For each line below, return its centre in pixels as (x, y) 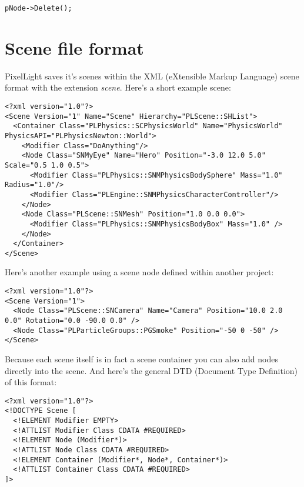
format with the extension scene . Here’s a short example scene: (118, 87)
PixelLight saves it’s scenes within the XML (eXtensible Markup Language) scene (152, 76)
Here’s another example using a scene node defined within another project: (139, 272)
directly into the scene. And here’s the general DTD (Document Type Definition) (151, 370)
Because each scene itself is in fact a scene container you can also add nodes (142, 359)
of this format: (31, 382)
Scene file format (74, 47)
